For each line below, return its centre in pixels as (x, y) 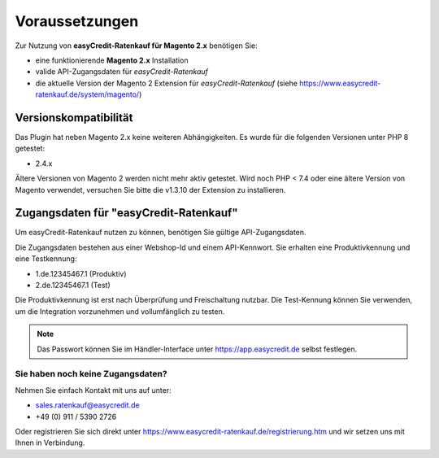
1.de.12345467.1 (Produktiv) (81, 273)
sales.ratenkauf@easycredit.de (87, 405)
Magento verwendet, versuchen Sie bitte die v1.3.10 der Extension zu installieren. (150, 190)
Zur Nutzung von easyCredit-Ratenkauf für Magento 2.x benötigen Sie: (136, 46)
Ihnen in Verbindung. (50, 443)
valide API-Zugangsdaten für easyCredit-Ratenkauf (122, 72)
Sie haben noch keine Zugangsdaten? (91, 374)
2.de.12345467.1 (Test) (73, 286)
